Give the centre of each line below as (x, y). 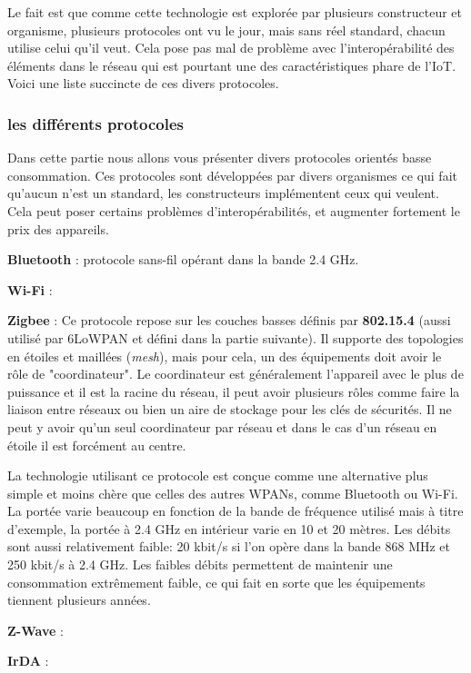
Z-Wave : (35, 630)
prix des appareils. (58, 228)
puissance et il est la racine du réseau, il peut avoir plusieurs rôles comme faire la (234, 391)
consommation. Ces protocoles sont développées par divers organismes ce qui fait (232, 175)
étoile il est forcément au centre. (97, 445)
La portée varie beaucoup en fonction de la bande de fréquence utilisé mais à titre (235, 511)
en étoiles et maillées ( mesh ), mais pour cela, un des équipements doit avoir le (225, 356)
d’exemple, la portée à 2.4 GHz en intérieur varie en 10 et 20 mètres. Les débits (229, 528)
